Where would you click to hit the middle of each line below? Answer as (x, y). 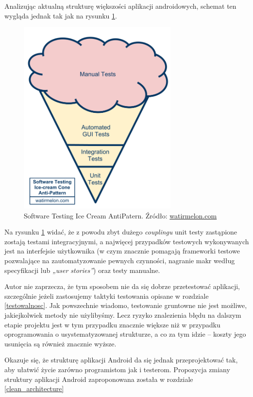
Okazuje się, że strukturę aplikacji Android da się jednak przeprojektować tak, (121, 360)
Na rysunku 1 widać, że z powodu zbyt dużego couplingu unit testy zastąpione (121, 232)
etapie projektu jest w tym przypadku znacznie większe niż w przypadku (112, 324)
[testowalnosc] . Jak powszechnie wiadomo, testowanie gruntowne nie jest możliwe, (126, 305)
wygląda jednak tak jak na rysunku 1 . (61, 15)
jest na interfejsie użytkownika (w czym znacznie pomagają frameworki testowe (122, 251)
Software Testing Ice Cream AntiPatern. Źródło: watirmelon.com (120, 215)
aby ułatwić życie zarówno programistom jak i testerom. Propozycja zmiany (117, 369)
